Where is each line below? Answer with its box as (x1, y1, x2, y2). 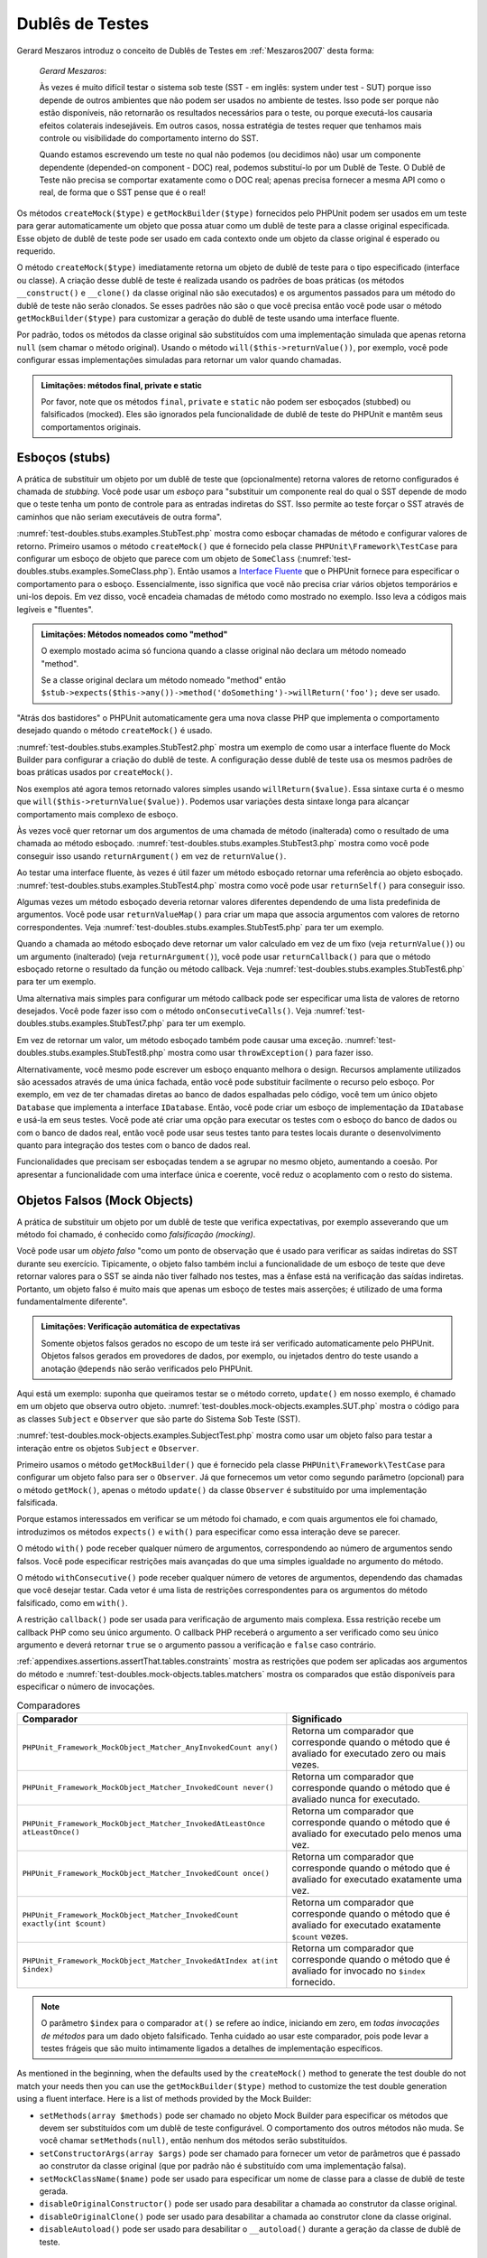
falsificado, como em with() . (16, 1597, 128, 1608)
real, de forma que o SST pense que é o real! (39, 187, 207, 198)
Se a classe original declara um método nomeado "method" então (41, 675, 286, 686)
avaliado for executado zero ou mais (291, 1747, 446, 1759)
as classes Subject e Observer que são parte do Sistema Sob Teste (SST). (16, 1414, 301, 1424)
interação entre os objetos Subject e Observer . (16, 1442, 199, 1453)
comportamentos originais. (41, 421, 142, 433)
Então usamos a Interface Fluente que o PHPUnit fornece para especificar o (177, 565, 460, 577)
